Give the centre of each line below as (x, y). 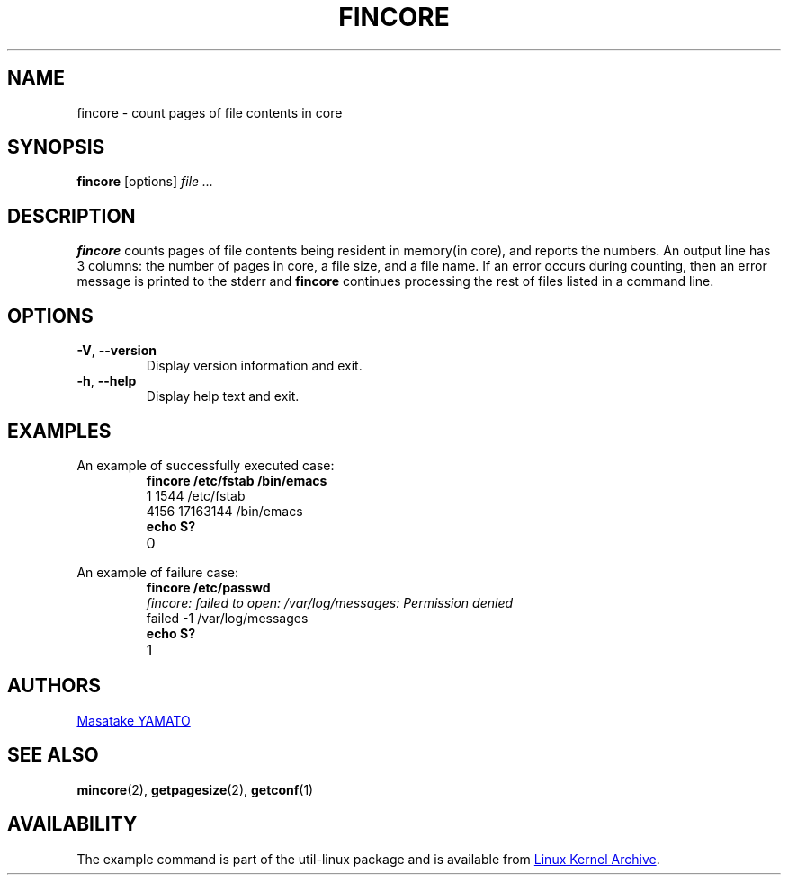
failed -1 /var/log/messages (227, 618)
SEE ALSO (53, 755)
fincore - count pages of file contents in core (210, 112)
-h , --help (107, 381)
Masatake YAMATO (134, 720)
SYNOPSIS (56, 147)
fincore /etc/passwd (208, 587)
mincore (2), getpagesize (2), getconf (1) (195, 789)
